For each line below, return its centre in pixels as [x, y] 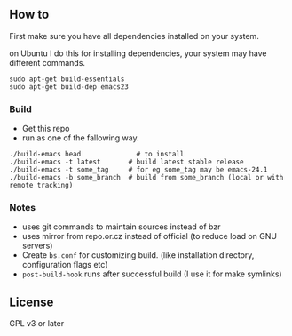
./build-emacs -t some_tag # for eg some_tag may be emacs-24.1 [138, 170]
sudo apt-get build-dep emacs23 [69, 87]
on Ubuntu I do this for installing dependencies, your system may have [138, 53]
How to [29, 15]
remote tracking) [41, 186]
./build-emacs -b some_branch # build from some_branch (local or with [146, 178]
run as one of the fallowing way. [80, 138]
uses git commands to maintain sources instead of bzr [121, 227]
